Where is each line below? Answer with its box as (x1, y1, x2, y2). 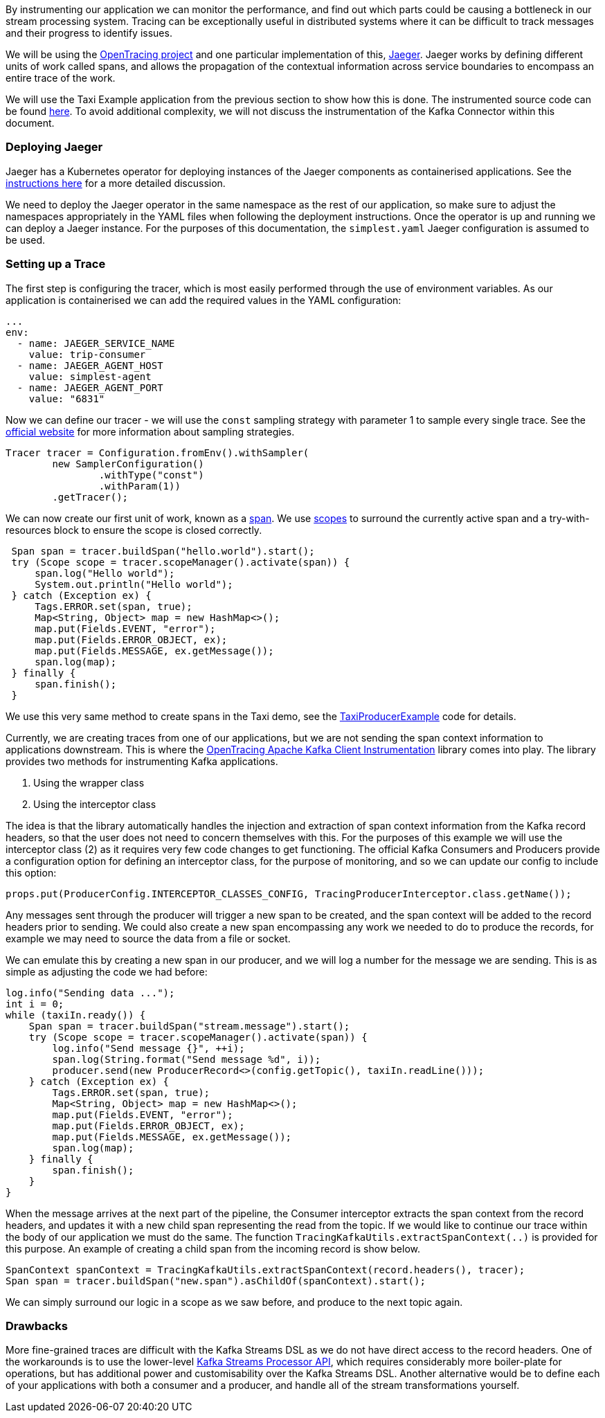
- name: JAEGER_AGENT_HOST (17, 359, 163, 371)
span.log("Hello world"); (35, 567, 175, 579)
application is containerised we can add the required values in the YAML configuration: (6, 294, 401, 306)
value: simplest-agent (28, 370, 152, 382)
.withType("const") (98, 469, 204, 481)
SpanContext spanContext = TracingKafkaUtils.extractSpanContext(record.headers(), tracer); (6, 1264, 525, 1275)
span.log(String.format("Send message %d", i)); (52, 1053, 321, 1065)
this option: (6, 866, 57, 879)
